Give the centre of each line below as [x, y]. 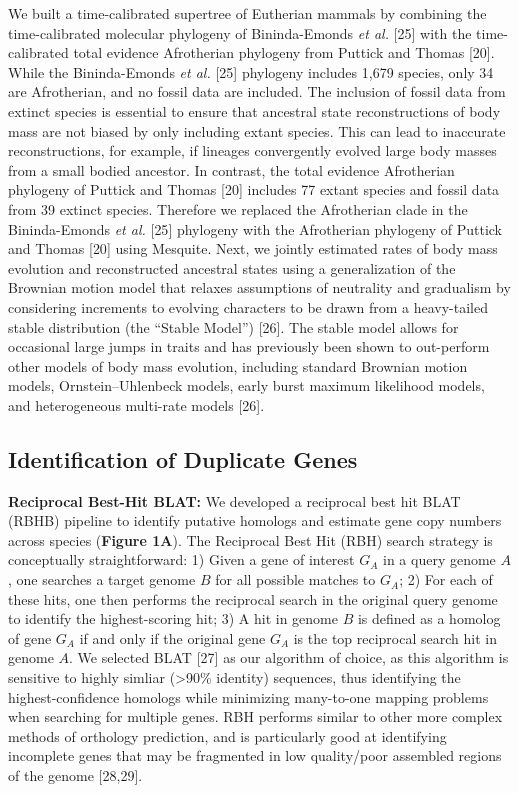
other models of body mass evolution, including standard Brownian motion [238, 365]
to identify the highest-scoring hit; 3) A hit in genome [173, 618]
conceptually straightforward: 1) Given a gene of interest [181, 559]
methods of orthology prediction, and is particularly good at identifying [227, 735]
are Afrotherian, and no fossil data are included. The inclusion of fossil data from [257, 91]
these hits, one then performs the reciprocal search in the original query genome [253, 598]
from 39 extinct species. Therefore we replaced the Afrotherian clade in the [238, 208]
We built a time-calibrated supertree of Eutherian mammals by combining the [247, 13]
